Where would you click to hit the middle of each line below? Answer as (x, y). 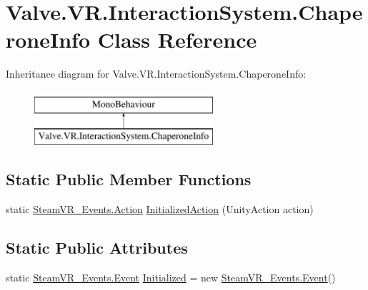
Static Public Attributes (97, 248)
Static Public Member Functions (129, 179)
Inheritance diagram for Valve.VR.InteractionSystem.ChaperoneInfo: (156, 74)
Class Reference (177, 40)
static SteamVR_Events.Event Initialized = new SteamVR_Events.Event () (171, 278)
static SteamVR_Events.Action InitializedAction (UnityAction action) (160, 209)
